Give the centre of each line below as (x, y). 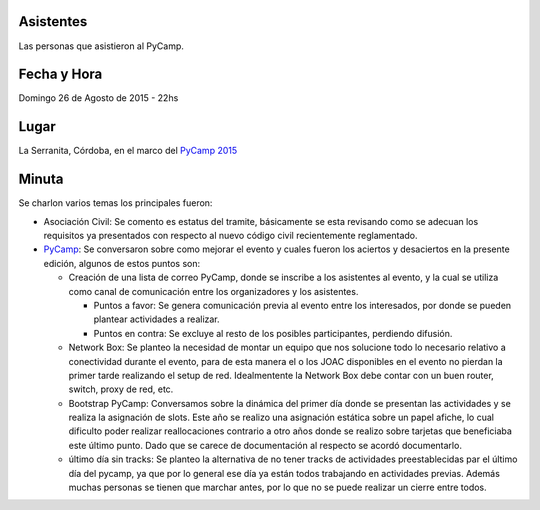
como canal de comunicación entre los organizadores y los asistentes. (213, 291)
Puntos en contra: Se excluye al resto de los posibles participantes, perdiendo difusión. (273, 333)
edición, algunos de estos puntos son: (122, 263)
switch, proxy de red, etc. (121, 389)
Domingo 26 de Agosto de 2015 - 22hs (98, 98)
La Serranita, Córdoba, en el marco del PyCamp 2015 (128, 151)
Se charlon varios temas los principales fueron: (115, 203)
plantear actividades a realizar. (156, 319)
